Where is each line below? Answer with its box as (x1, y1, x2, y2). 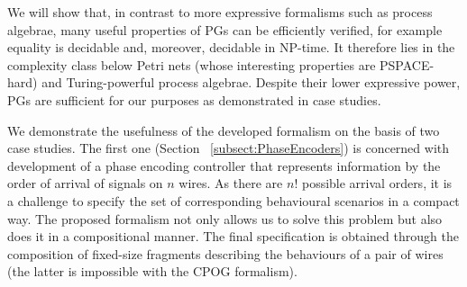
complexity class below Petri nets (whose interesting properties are (7, 55, 376, 74)
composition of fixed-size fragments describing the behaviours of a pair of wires (7, 244, 444, 263)
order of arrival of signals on (7, 174, 163, 193)
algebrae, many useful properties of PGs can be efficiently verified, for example (7, 20, 443, 39)
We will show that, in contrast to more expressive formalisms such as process (7, 3, 433, 21)
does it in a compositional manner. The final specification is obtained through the (7, 227, 459, 246)
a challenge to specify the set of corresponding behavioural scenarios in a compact (7, 191, 460, 210)
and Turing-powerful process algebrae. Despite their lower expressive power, (41, 73, 461, 92)
